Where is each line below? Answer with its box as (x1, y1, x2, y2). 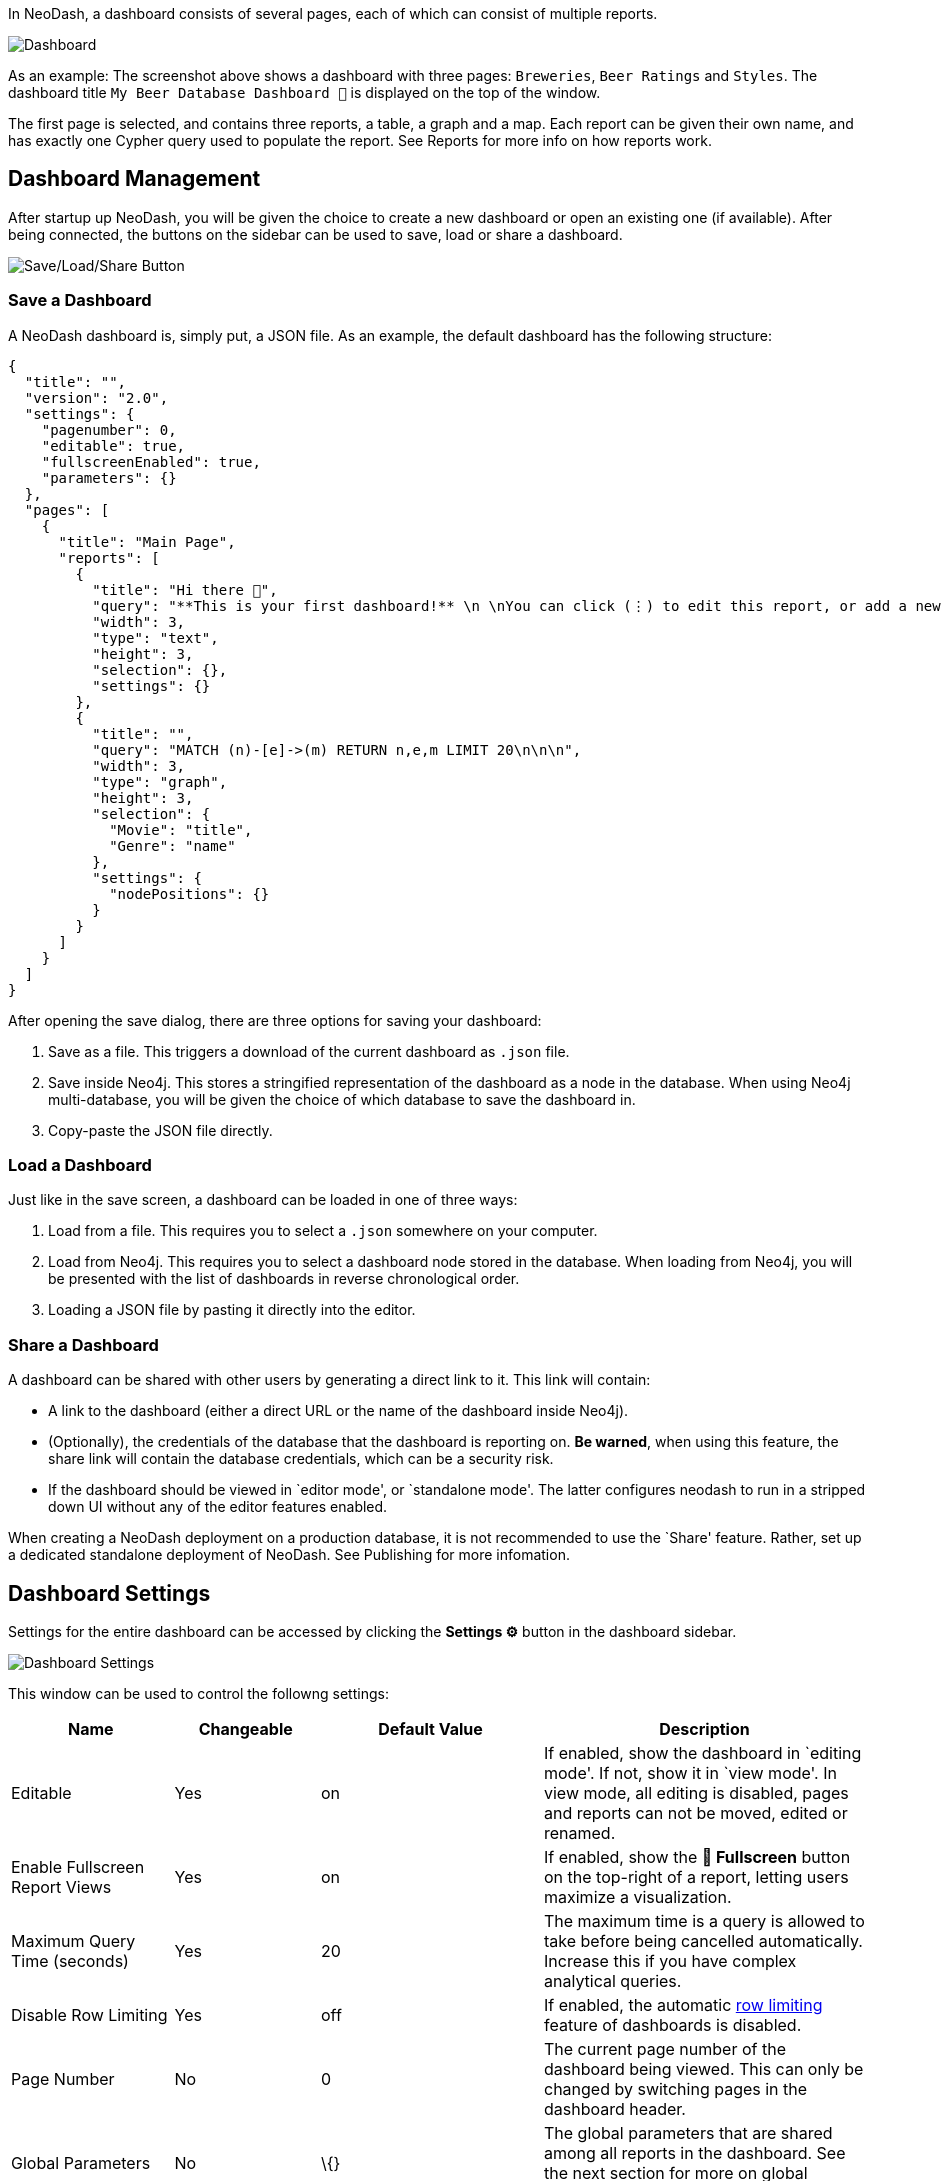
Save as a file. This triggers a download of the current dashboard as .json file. (48, 1042, 570, 1060)
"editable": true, (41, 437, 186, 454)
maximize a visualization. (544, 1886, 732, 1907)
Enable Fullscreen (11, 1856, 145, 1877)
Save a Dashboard (8, 290, 152, 311)
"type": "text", (92, 629, 219, 646)
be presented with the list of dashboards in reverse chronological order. (48, 1270, 520, 1288)
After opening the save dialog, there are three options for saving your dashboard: (8, 1011, 542, 1029)
